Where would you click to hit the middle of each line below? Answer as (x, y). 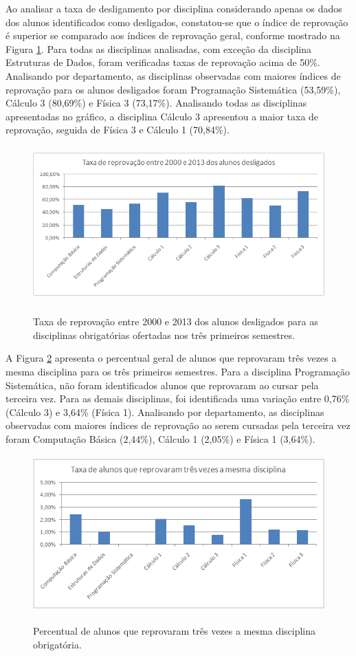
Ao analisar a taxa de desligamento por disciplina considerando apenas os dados (174, 8)
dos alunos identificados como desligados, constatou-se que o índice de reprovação (177, 22)
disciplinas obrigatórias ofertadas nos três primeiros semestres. (164, 335)
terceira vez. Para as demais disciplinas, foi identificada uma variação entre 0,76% (178, 398)
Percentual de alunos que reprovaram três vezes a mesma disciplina (174, 631)
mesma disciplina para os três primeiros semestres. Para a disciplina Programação (178, 372)
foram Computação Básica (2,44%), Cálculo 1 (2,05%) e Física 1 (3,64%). (160, 439)
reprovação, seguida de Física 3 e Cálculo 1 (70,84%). (118, 130)
